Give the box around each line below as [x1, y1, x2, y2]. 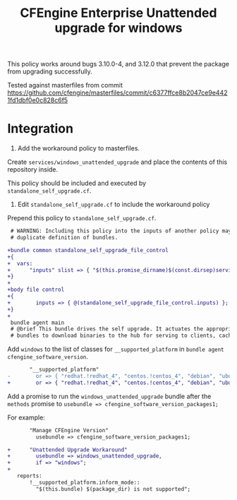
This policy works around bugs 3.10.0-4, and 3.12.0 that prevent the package [7, 60, 229, 69]
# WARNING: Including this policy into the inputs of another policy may [10, 227, 232, 234]
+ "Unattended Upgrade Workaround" [7, 446, 128, 453]
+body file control [7, 286, 65, 294]
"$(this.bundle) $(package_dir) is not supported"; [35, 485, 191, 492]
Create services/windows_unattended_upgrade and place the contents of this [7, 157, 228, 167]
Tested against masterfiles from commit [7, 81, 123, 90]
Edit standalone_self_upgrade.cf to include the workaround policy [17, 200, 210, 209]
